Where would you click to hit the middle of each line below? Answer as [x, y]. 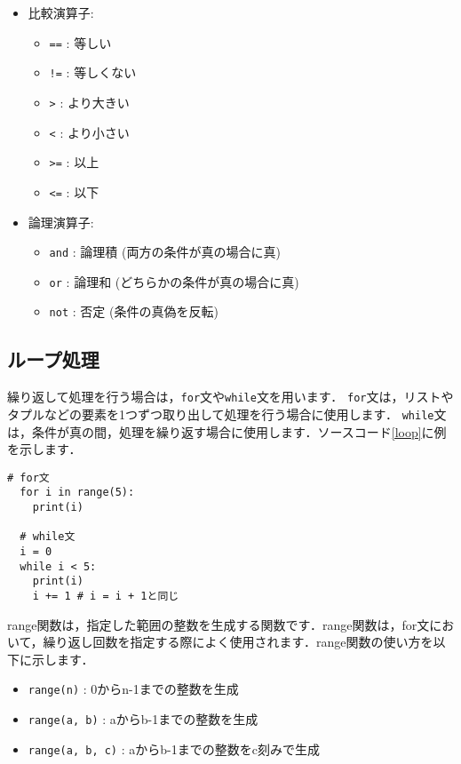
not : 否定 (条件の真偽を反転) [134, 311]
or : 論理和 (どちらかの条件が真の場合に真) [174, 281]
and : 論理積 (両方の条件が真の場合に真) [165, 252]
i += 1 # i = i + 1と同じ [106, 597]
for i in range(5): [77, 493]
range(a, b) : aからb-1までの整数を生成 [143, 719]
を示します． [44, 449]
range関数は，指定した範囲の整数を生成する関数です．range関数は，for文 [219, 624]
